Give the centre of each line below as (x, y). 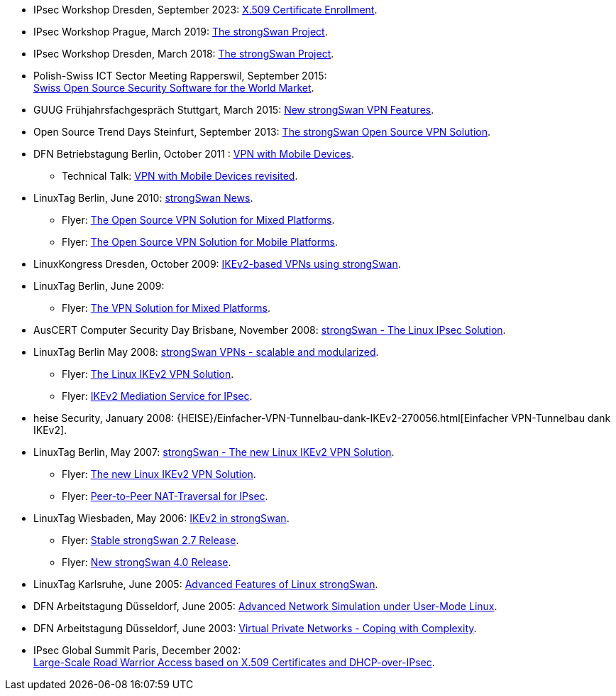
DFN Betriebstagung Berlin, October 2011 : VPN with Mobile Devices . (194, 154)
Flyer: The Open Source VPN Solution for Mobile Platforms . (200, 242)
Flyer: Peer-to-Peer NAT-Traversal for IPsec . (165, 496)
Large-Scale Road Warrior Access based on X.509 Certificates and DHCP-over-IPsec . (234, 662)
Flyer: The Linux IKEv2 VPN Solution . (148, 374)
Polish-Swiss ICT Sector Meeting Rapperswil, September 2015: (180, 76)
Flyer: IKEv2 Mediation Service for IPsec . (157, 396)
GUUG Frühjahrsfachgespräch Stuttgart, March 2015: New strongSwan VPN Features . (234, 110)
